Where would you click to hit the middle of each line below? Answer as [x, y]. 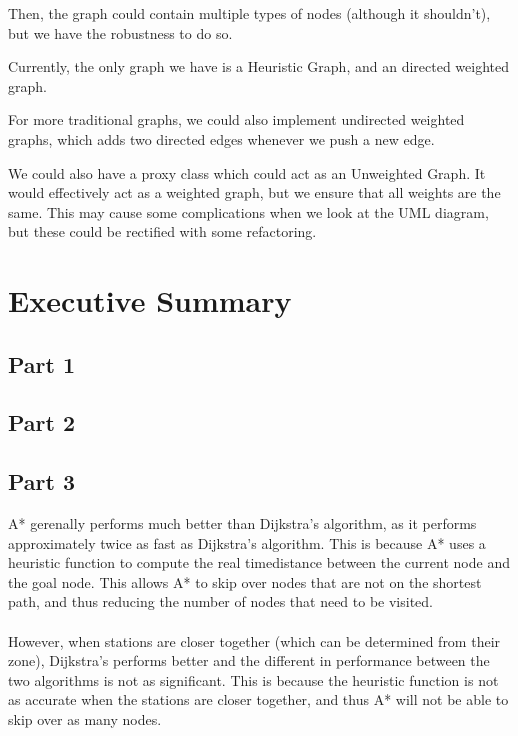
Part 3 [42, 481]
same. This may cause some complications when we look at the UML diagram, [248, 211]
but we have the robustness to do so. [120, 32]
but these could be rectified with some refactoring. [162, 231]
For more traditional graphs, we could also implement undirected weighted [236, 119]
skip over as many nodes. [85, 719]
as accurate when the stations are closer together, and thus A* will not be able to [258, 699]
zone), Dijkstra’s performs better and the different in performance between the [249, 660]
